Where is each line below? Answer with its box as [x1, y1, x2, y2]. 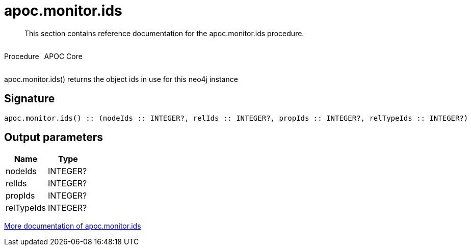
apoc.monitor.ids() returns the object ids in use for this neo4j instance [4, 74, 238, 84]
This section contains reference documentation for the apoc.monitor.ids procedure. [24, 29, 304, 38]
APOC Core [44, 51, 83, 61]
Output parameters [4, 131, 103, 144]
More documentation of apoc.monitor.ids [4, 221, 141, 231]
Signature [4, 92, 55, 105]
